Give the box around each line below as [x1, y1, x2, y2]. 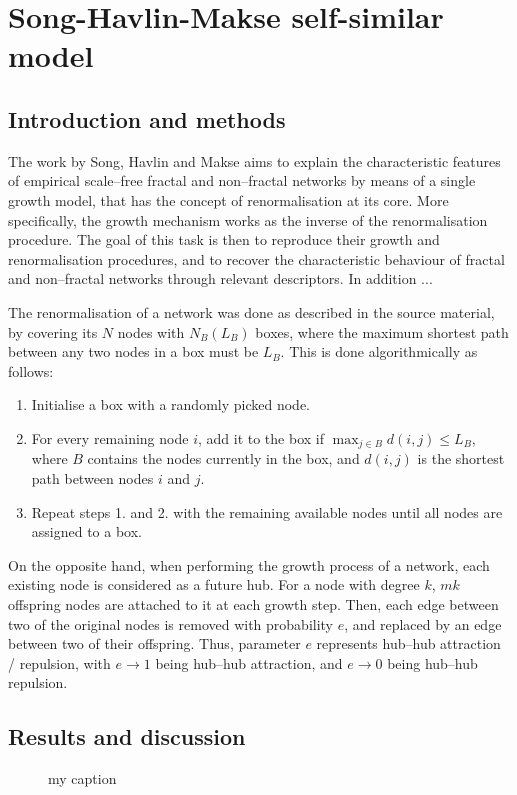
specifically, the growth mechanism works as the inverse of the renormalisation [8, 209, 488, 230]
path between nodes [31, 467, 154, 488]
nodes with [117, 321, 185, 342]
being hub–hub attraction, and [155, 652, 343, 673]
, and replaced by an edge [344, 613, 502, 634]
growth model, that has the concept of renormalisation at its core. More [8, 189, 449, 210]
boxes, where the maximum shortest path [255, 321, 509, 342]
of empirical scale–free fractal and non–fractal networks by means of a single [8, 170, 476, 191]
